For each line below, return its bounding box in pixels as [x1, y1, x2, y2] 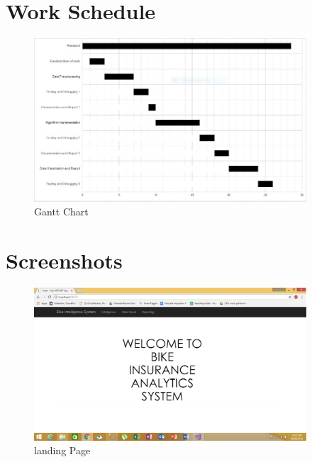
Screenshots [6, 246, 123, 275]
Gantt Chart [34, 204, 89, 219]
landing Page [34, 443, 91, 458]
